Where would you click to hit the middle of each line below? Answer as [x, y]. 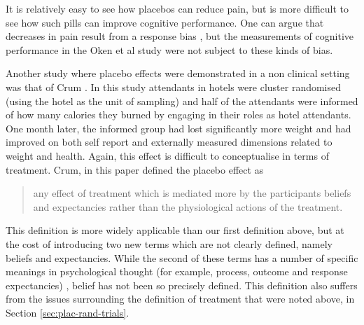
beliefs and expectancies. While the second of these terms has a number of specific [182, 257]
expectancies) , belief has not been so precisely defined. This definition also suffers [182, 285]
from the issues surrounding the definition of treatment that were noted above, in [180, 299]
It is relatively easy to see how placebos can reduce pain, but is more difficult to [177, 8]
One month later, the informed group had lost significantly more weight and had [178, 128]
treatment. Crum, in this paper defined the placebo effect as [135, 169]
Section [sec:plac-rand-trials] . [68, 312]
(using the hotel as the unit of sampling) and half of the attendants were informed [182, 101]
